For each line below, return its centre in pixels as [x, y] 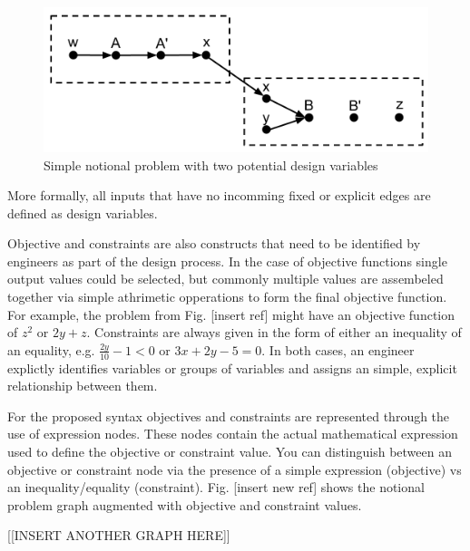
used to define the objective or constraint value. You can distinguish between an [230, 452]
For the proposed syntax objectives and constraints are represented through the [229, 416]
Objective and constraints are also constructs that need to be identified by [214, 243]
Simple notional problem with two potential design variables [211, 164]
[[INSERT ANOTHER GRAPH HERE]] [119, 535]
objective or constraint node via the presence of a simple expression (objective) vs [235, 469]
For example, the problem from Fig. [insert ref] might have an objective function [231, 314]
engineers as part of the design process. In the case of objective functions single [227, 261]
